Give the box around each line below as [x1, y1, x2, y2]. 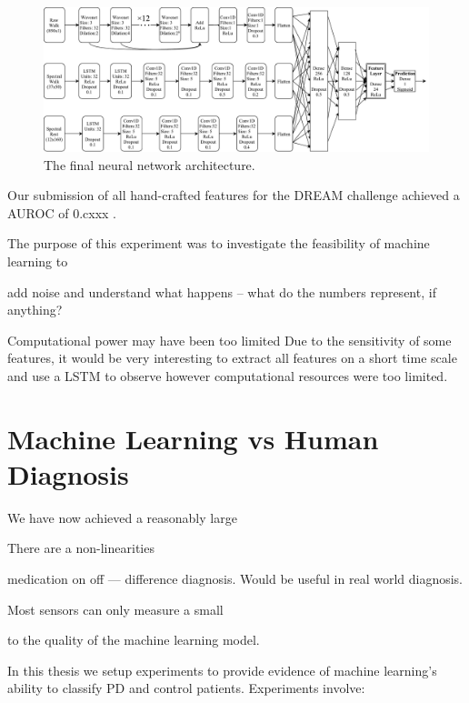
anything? [7, 300, 63, 319]
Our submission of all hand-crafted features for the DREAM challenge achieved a [7, 186, 460, 205]
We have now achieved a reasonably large [7, 507, 237, 527]
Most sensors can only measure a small [7, 599, 224, 618]
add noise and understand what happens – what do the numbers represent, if [7, 282, 436, 301]
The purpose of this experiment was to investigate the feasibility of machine [7, 234, 430, 253]
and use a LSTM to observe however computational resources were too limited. [7, 366, 448, 385]
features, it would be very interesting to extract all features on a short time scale [7, 348, 457, 367]
